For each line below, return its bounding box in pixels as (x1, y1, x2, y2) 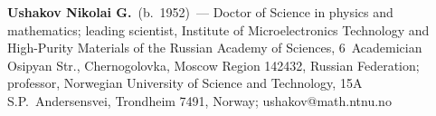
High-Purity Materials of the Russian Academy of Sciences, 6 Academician (7, 38, 422, 57)
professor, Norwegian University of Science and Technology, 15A (7, 73, 363, 92)
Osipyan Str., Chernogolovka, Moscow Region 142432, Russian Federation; (7, 55, 420, 74)
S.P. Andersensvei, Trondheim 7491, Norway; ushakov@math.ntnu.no (7, 91, 392, 110)
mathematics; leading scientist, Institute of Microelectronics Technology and (7, 20, 430, 39)
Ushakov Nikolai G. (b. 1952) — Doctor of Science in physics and (7, 3, 393, 21)
